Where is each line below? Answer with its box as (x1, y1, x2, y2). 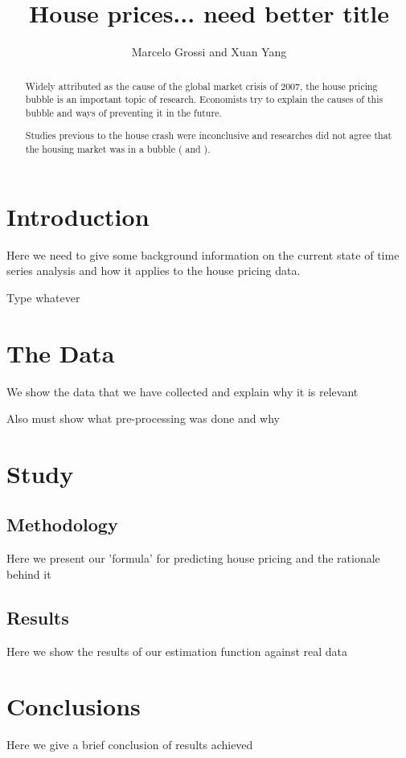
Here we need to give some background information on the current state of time (6, 246, 400, 263)
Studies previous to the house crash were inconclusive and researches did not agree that (25, 129, 392, 142)
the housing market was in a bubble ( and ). (25, 142, 211, 156)
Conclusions (6, 690, 141, 723)
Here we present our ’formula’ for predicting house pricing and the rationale (6, 550, 380, 567)
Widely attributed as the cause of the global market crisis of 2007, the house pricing (25, 79, 378, 92)
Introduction (6, 199, 150, 232)
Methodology (6, 512, 118, 537)
